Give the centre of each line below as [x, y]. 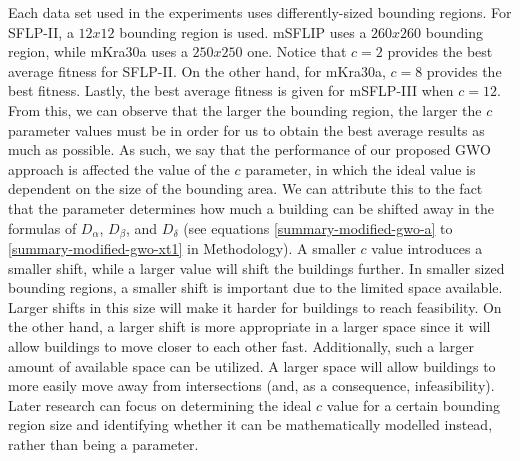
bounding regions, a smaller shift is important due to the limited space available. [255, 287]
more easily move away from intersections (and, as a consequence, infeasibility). [251, 385]
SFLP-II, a [41, 31]
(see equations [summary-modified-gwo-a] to [318, 227]
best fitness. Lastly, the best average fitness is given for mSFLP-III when [231, 90]
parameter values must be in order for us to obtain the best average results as [246, 129]
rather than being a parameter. [103, 443]
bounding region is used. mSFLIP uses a [243, 31]
